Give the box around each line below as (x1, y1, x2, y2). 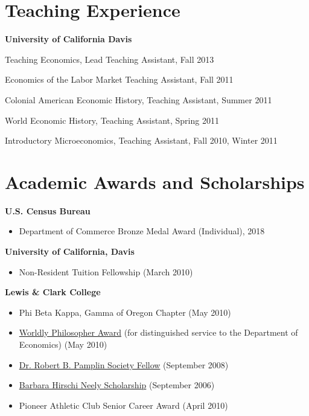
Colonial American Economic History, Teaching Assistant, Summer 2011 (5, 93, 272, 106)
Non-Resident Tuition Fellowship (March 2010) (19, 265, 193, 278)
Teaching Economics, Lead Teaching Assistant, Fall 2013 (5, 53, 214, 65)
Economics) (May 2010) (19, 338, 107, 350)
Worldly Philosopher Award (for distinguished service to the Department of (19, 326, 298, 339)
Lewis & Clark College (5, 286, 101, 298)
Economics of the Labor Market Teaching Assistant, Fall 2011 (5, 73, 234, 86)
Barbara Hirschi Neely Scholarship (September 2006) (19, 379, 215, 391)
